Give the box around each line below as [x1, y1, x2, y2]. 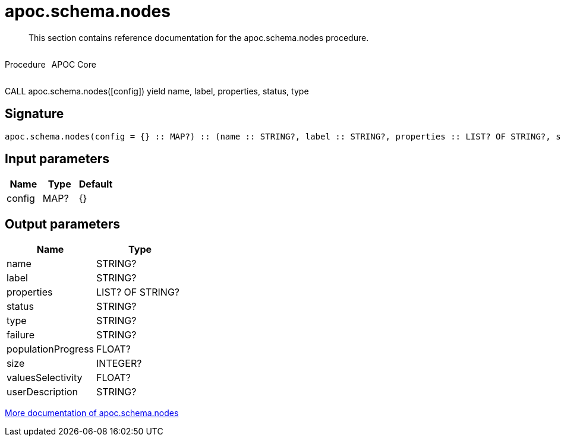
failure [7, 329, 34, 341]
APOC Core [51, 59, 96, 69]
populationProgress [7, 343, 94, 356]
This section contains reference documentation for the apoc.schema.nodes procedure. [29, 32, 369, 43]
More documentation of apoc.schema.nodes [5, 408, 179, 418]
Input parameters [5, 151, 110, 167]
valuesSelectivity [7, 372, 83, 384]
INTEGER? [96, 357, 142, 370]
